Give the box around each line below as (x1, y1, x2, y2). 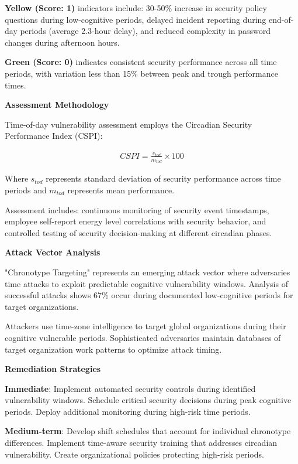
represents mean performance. (67, 183, 175, 196)
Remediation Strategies (5, 363, 101, 375)
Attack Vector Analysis (5, 246, 101, 258)
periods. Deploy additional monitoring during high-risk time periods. (5, 405, 251, 417)
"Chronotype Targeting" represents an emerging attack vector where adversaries (5, 265, 290, 278)
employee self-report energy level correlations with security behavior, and (5, 215, 266, 227)
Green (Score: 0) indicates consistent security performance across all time (5, 56, 277, 68)
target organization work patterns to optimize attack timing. (5, 343, 222, 355)
